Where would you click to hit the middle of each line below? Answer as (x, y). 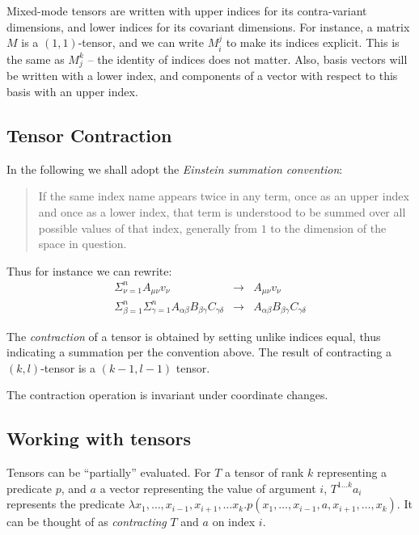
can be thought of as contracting (87, 522)
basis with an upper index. (72, 91)
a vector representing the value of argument (208, 488)
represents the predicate (66, 504)
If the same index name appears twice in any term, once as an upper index (224, 196)
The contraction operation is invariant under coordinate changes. (167, 395)
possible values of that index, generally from (148, 227)
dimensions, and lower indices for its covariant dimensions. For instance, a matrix (208, 26)
